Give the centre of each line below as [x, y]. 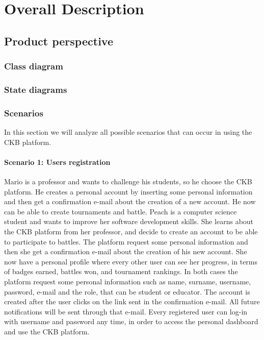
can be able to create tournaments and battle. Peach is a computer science [121, 211]
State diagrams [36, 89]
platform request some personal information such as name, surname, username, [128, 281]
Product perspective [59, 41]
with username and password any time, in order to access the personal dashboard [131, 321]
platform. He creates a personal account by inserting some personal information [128, 191]
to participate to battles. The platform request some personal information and [126, 241]
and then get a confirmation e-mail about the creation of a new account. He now [130, 201]
